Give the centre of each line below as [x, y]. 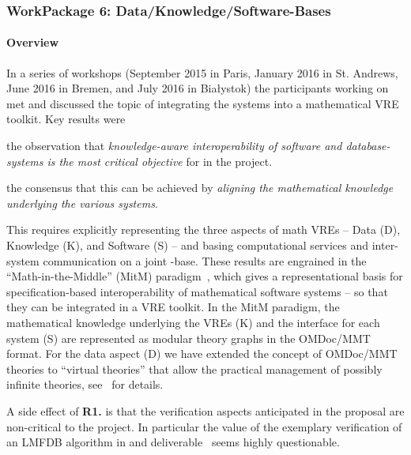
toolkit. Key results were [66, 119]
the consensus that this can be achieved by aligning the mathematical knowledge [200, 188]
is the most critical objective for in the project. [160, 161]
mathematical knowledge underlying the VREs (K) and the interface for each [193, 322]
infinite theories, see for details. [85, 384]
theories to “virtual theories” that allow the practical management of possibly [194, 369]
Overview [33, 42]
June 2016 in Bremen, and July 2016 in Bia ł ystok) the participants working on [198, 88]
